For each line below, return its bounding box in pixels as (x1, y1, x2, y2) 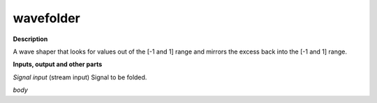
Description (13, 35, 48, 43)
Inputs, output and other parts (13, 60, 103, 69)
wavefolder (13, 10, 80, 26)
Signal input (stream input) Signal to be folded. (13, 73, 147, 81)
